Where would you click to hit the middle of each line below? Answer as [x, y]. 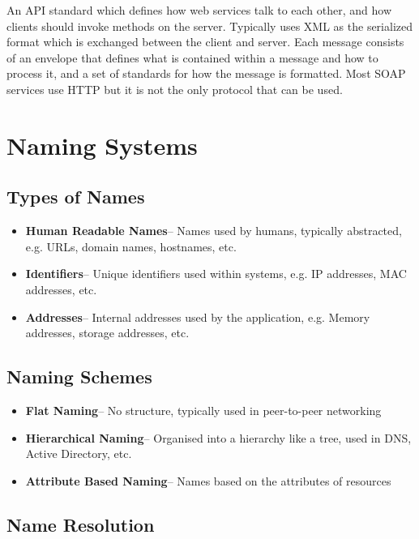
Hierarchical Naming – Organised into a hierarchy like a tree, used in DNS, [218, 437]
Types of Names [76, 197]
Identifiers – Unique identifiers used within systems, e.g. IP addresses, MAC [216, 274]
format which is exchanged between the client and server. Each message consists [205, 42]
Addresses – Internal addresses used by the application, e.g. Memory [198, 317]
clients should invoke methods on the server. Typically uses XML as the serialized [209, 26]
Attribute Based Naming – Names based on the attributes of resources [208, 480]
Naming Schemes [79, 376]
